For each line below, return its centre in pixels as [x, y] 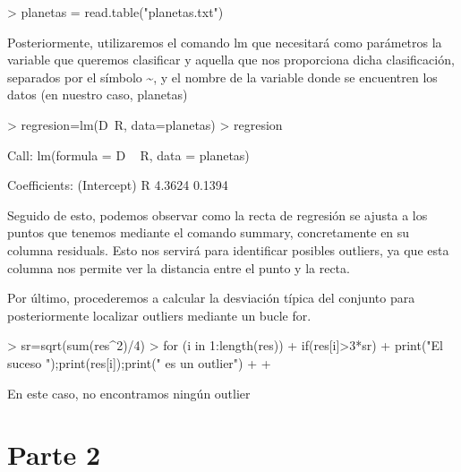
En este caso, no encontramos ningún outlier [129, 393]
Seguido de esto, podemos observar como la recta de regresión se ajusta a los [218, 215]
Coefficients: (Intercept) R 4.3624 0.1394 [118, 185]
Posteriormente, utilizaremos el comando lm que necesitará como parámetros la [225, 42]
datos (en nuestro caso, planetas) [98, 94]
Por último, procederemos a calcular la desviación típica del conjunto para [211, 298]
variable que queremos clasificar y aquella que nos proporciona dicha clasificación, [231, 60]
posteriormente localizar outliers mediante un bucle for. [159, 315]
